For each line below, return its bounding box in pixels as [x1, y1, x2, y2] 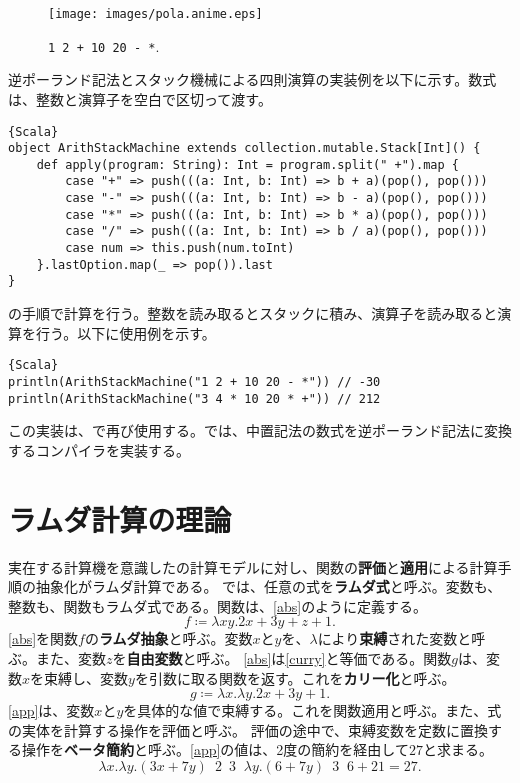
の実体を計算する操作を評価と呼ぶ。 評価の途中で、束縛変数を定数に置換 [8, 719, 489, 740]
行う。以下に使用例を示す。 [35, 322, 216, 343]
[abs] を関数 [8, 628, 79, 649]
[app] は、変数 [8, 700, 95, 721]
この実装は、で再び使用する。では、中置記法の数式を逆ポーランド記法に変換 [8, 420, 512, 441]
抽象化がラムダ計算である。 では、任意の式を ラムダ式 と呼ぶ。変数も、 [35, 576, 502, 597]
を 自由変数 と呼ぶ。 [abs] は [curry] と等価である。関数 [112, 647, 452, 668]
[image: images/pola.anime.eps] [48, 7, 263, 21]
